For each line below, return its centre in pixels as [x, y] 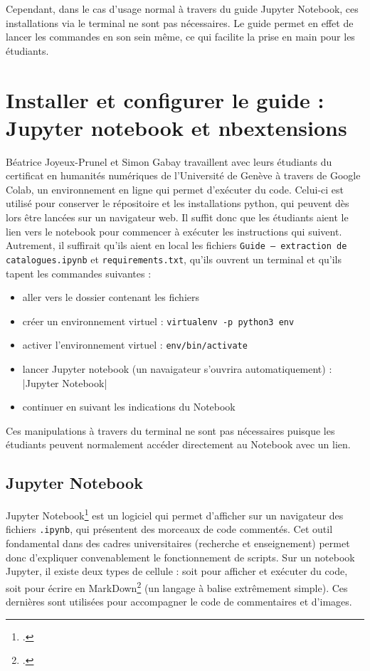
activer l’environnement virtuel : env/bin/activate [135, 345]
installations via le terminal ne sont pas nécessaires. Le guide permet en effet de [180, 22]
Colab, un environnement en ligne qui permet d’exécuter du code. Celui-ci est [175, 189]
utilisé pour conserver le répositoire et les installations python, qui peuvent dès [178, 203]
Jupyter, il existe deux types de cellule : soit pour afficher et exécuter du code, [177, 571]
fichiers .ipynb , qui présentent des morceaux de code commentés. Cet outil [169, 529]
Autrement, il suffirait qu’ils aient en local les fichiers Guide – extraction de [176, 245]
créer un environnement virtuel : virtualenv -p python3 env [158, 321]
